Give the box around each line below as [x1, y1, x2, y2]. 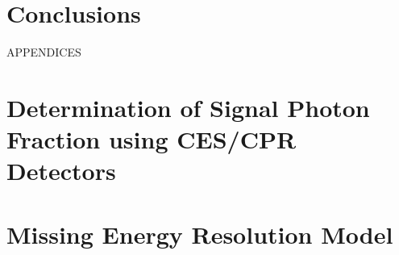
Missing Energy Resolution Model [6, 217, 393, 250]
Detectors [6, 154, 116, 187]
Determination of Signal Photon [6, 90, 370, 123]
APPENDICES [6, 44, 81, 61]
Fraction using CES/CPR [6, 123, 297, 156]
